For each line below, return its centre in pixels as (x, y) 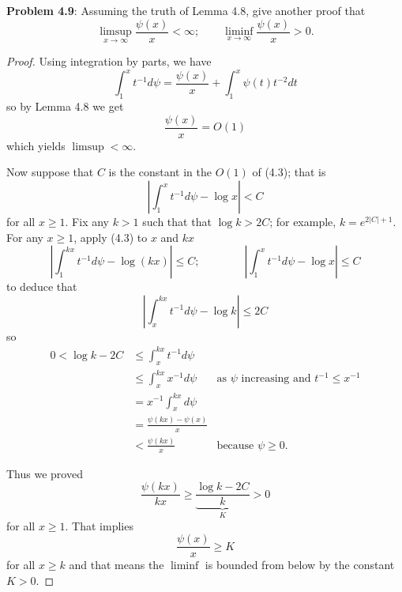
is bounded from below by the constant (300, 565)
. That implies (99, 525)
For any (25, 237)
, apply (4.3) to (111, 237)
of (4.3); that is (289, 172)
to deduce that (42, 287)
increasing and (276, 379)
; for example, (303, 222)
